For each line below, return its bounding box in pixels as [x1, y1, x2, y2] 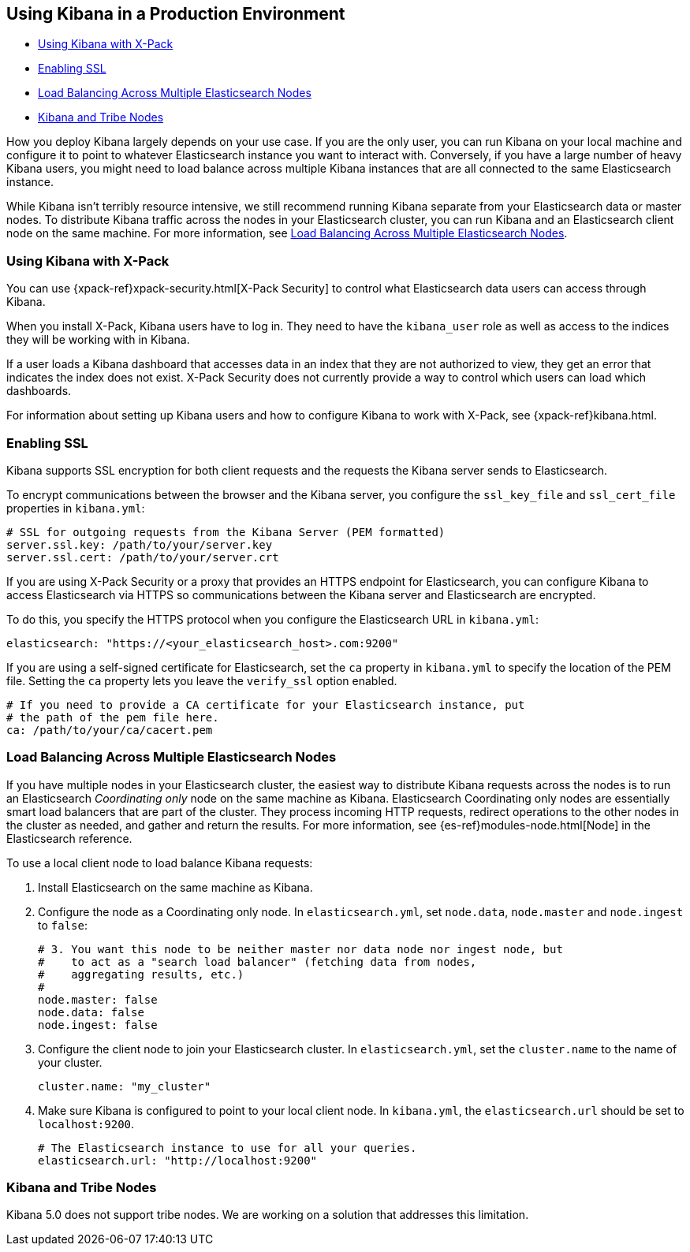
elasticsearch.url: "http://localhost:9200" [38, 1153, 318, 1167]
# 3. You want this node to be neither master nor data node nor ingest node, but [38, 942, 563, 956]
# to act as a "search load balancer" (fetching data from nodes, [38, 955, 477, 968]
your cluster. [38, 1055, 103, 1069]
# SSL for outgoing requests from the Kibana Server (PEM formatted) [6, 525, 446, 538]
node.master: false [38, 993, 158, 1006]
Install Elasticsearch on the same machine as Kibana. [38, 880, 313, 894]
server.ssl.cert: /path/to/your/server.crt [6, 550, 279, 564]
